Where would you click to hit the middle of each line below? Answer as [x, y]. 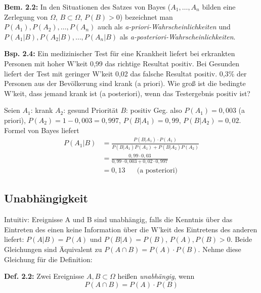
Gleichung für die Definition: [48, 259]
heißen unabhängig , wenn [156, 276]
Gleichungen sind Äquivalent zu [53, 249]
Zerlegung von [26, 16]
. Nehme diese [220, 249]
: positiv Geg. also [154, 110]
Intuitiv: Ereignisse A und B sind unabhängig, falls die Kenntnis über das [118, 219]
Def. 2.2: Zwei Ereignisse [44, 276]
